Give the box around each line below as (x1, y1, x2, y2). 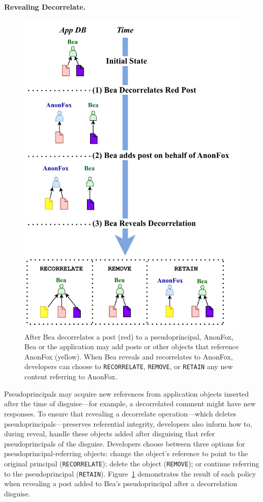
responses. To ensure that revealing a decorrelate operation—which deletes (4, 408, 237, 419)
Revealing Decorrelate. (4, 1, 85, 12)
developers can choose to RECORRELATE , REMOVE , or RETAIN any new (24, 361, 233, 372)
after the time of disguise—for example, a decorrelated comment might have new (4, 398, 256, 409)
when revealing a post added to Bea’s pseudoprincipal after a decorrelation (4, 478, 238, 489)
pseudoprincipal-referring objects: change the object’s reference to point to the (4, 448, 248, 459)
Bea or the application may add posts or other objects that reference (24, 341, 239, 352)
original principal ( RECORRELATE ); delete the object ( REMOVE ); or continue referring (4, 458, 259, 468)
